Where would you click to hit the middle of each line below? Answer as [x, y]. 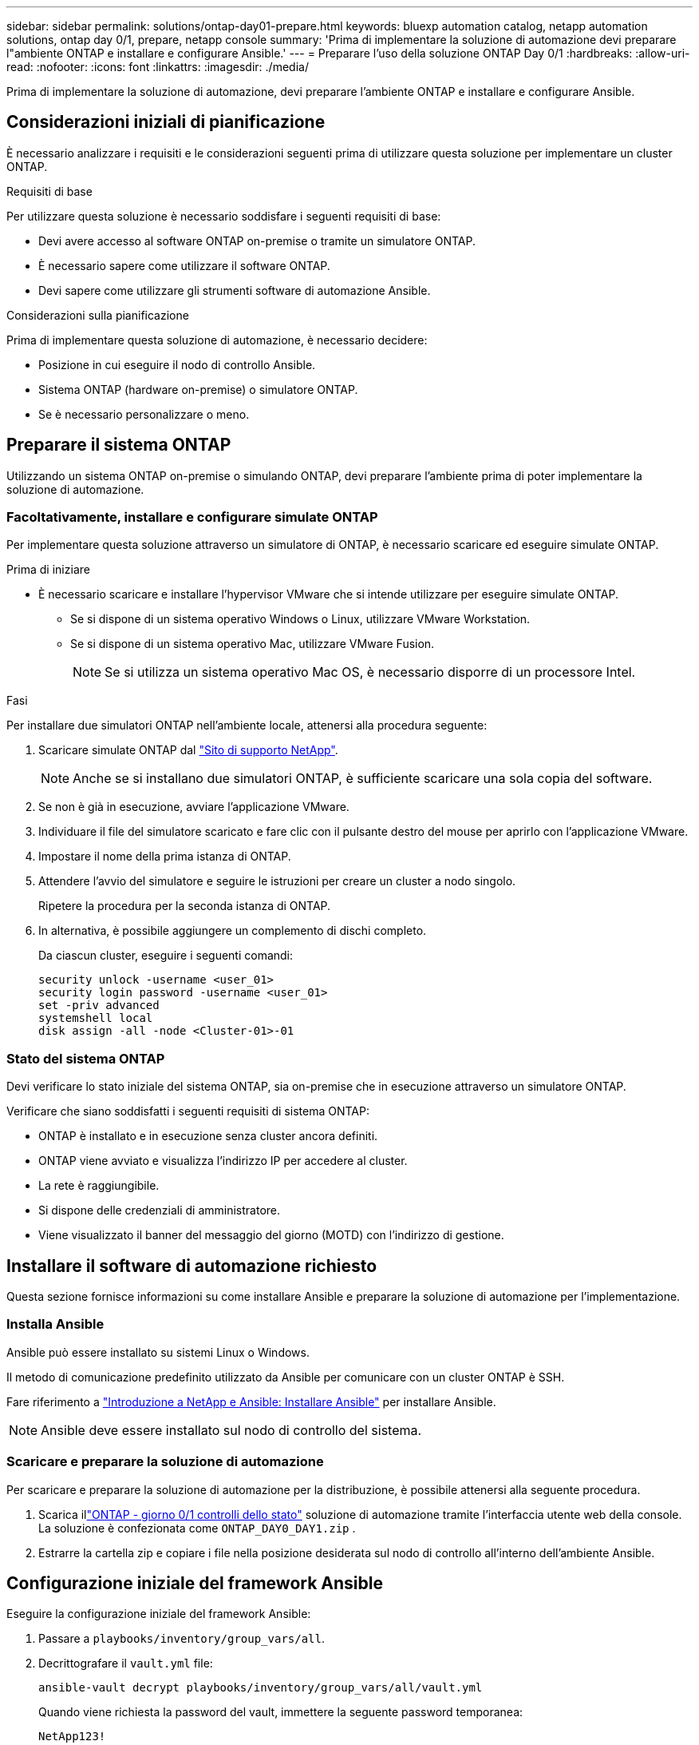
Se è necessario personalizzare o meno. [144, 414]
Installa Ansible [55, 1324]
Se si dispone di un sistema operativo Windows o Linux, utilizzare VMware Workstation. [300, 619]
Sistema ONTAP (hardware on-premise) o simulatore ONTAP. [198, 389]
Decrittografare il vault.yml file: [126, 1664]
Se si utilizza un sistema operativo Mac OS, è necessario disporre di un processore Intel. [370, 672]
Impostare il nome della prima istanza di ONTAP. [165, 857]
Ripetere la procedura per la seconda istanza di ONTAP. [185, 906]
